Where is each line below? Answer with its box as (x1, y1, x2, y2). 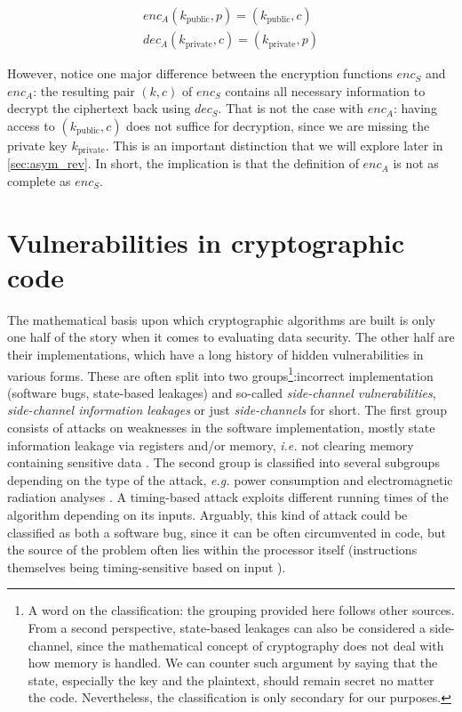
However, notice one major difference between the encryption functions (7, 64, 393, 83)
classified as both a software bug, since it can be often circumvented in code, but (7, 522, 446, 541)
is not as (393, 154, 439, 173)
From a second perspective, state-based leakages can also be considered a (28, 618, 426, 636)
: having (393, 99, 437, 117)
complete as (7, 171, 71, 190)
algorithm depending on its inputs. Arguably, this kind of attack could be (7, 505, 408, 523)
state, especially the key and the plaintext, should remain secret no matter (28, 670, 434, 689)
